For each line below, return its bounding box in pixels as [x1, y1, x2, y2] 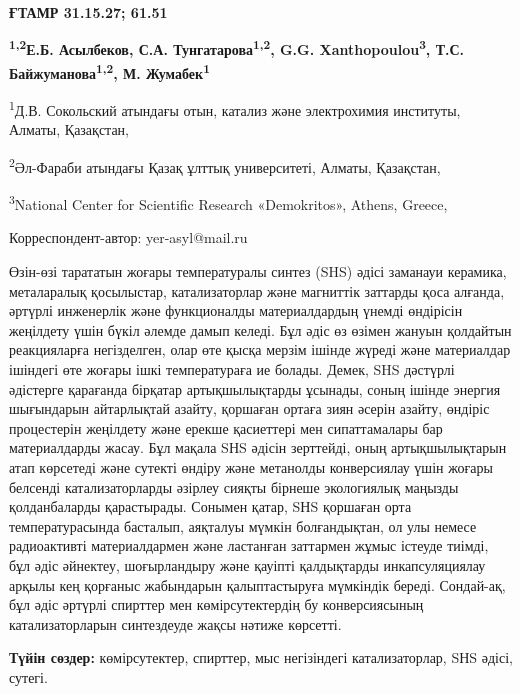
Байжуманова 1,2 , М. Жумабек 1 [9, 59, 210, 83]
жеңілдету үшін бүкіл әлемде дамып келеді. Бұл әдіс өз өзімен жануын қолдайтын [9, 319, 512, 340]
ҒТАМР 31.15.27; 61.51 [9, 2, 168, 22]
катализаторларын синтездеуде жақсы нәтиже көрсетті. [9, 613, 342, 634]
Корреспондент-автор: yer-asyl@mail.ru [9, 227, 248, 248]
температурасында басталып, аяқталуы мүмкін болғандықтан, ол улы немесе [9, 515, 477, 536]
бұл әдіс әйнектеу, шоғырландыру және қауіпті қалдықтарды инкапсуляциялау [9, 554, 486, 575]
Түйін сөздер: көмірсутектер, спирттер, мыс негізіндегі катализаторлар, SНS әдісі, [9, 647, 513, 668]
